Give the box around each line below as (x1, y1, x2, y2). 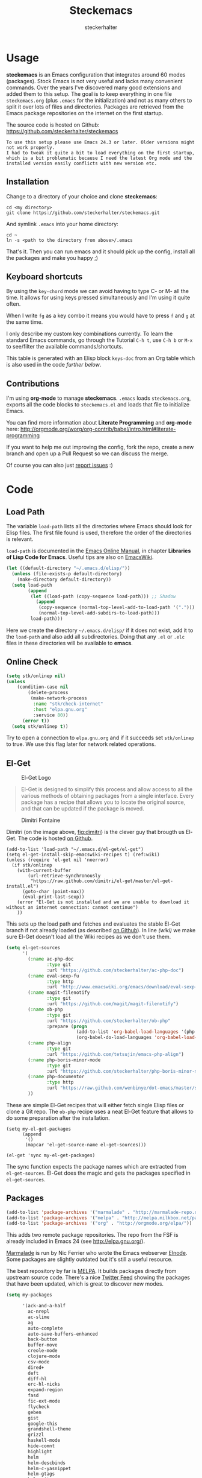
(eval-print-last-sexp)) (22, 894, 85, 900)
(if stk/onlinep (11, 862, 52, 868)
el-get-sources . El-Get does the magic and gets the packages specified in (6, 1169, 191, 1176)
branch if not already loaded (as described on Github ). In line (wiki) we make (6, 927, 196, 934)
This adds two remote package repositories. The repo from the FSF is (6, 1231, 179, 1239)
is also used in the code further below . (6, 361, 102, 368)
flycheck (28, 1403, 50, 1410)
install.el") (6, 883, 39, 889)
